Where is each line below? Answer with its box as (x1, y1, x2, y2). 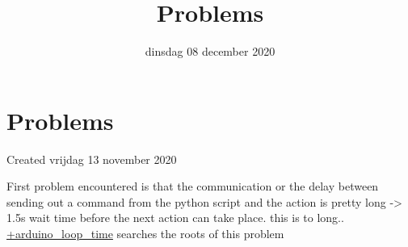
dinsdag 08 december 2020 (145, 43, 276, 60)
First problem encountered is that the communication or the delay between (6, 178, 379, 195)
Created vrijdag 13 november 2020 (6, 150, 177, 167)
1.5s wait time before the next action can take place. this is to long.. (6, 209, 344, 226)
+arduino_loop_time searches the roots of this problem (6, 225, 284, 242)
